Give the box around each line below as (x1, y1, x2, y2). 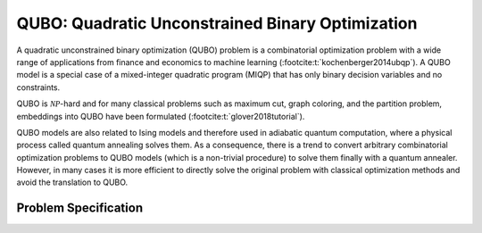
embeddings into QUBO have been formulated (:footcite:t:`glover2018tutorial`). (16, 111, 305, 121)
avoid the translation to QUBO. (16, 177, 129, 187)
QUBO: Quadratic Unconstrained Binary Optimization (16, 13, 418, 33)
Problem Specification (16, 201, 143, 216)
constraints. (16, 81, 61, 93)
